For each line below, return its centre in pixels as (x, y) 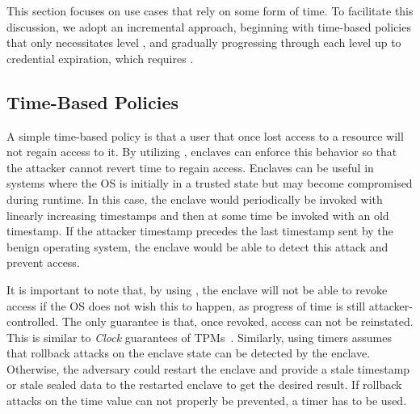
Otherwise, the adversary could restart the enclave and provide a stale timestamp (208, 368)
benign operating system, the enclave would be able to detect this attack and (197, 246)
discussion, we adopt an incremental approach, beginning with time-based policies (209, 26)
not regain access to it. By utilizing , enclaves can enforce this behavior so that (202, 152)
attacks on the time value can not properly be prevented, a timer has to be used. (207, 401)
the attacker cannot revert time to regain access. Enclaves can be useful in (190, 167)
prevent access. (43, 262)
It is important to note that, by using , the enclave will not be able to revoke (197, 289)
